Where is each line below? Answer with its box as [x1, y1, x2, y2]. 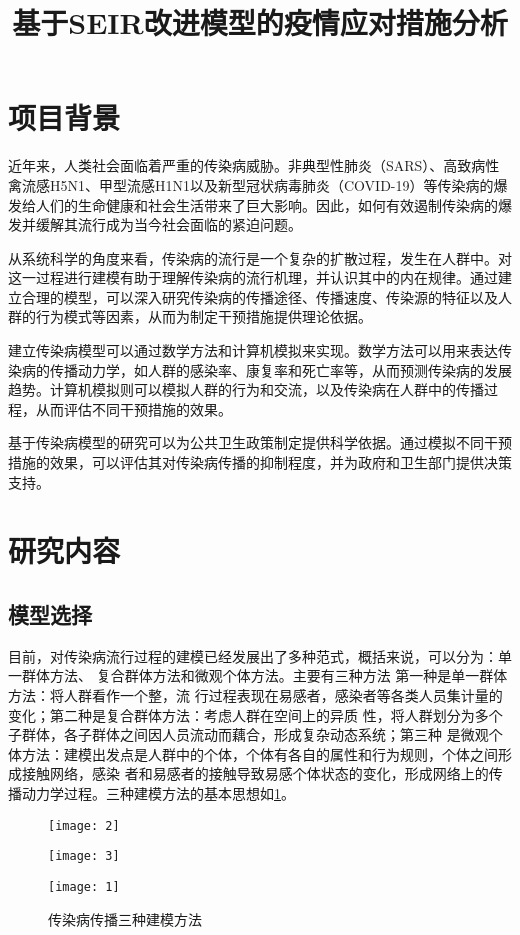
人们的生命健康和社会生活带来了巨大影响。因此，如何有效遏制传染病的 [35, 194, 498, 215]
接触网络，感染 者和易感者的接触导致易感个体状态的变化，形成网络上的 [21, 763, 489, 784]
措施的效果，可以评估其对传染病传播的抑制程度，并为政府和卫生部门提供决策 [8, 452, 512, 473]
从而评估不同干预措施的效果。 [35, 398, 232, 419]
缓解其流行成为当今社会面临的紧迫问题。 [35, 214, 302, 235]
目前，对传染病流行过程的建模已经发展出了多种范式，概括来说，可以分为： [8, 645, 498, 666]
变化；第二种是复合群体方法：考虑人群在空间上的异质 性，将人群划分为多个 [8, 704, 503, 725]
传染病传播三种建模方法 [48, 908, 202, 929]
